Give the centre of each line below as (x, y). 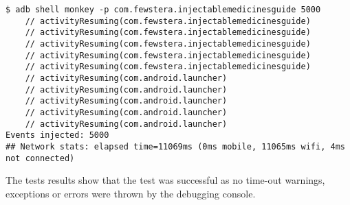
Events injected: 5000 (57, 135)
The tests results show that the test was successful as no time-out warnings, (165, 180)
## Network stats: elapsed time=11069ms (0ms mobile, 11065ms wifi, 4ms (175, 146)
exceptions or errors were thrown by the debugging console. (131, 193)
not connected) (40, 158)
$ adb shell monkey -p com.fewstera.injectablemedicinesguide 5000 (163, 10)
